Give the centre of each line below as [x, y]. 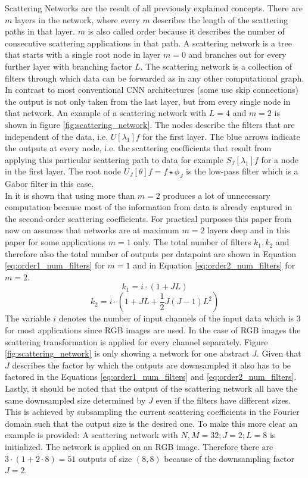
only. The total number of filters [192, 242]
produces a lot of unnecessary [217, 195]
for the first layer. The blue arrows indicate [221, 136]
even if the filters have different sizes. [223, 400]
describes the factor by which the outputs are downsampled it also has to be [152, 365]
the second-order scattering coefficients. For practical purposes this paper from [148, 218]
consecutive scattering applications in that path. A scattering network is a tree [148, 43]
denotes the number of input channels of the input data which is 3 [180, 318]
